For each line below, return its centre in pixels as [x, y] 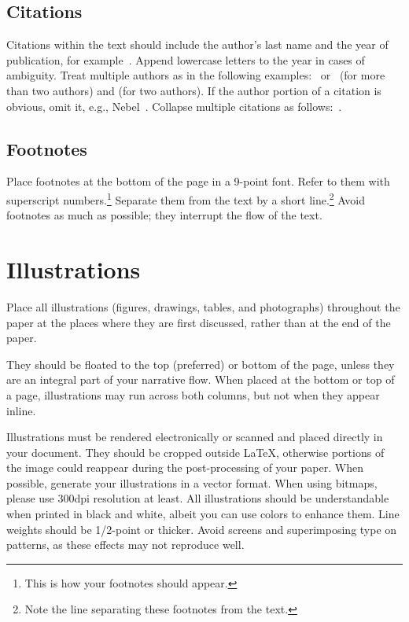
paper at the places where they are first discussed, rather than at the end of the [199, 322]
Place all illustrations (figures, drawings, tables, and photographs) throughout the [203, 306]
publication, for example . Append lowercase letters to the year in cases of [186, 59]
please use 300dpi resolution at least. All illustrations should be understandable [198, 498]
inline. [21, 410]
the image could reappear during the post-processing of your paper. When [185, 467]
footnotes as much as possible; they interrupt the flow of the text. [164, 215]
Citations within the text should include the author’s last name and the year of [197, 44]
